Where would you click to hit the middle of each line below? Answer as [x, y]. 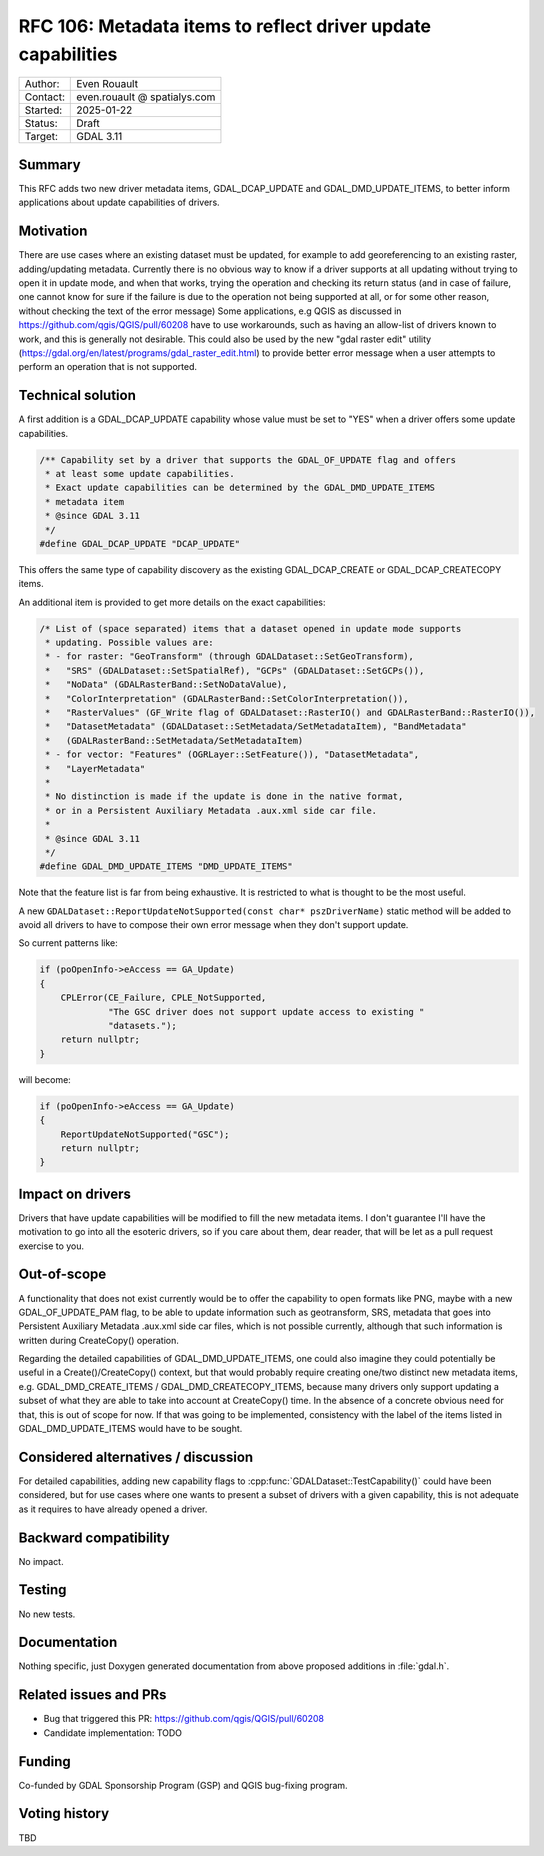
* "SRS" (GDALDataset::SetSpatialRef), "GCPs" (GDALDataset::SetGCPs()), [235, 670]
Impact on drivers [75, 1193]
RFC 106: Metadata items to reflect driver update [225, 26]
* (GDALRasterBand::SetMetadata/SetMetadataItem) [174, 740]
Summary [49, 164]
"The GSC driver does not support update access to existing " [266, 1011]
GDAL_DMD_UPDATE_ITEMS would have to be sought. [130, 1429]
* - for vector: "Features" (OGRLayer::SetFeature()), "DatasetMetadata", [232, 754]
